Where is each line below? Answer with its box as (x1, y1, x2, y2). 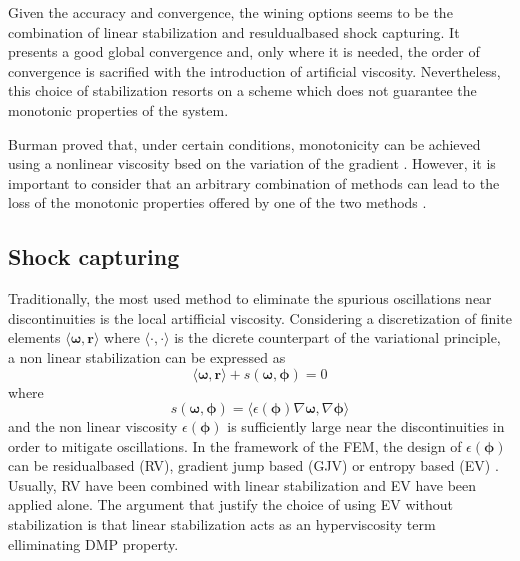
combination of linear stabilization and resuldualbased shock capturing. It (8, 21, 460, 42)
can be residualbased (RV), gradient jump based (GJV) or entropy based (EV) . (8, 455, 499, 476)
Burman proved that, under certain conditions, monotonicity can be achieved (8, 133, 481, 154)
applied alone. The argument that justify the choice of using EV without (8, 494, 453, 515)
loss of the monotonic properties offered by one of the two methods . (8, 192, 427, 213)
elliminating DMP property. (8, 533, 179, 554)
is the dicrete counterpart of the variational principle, (174, 327, 501, 348)
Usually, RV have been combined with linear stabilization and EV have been (8, 474, 477, 495)
